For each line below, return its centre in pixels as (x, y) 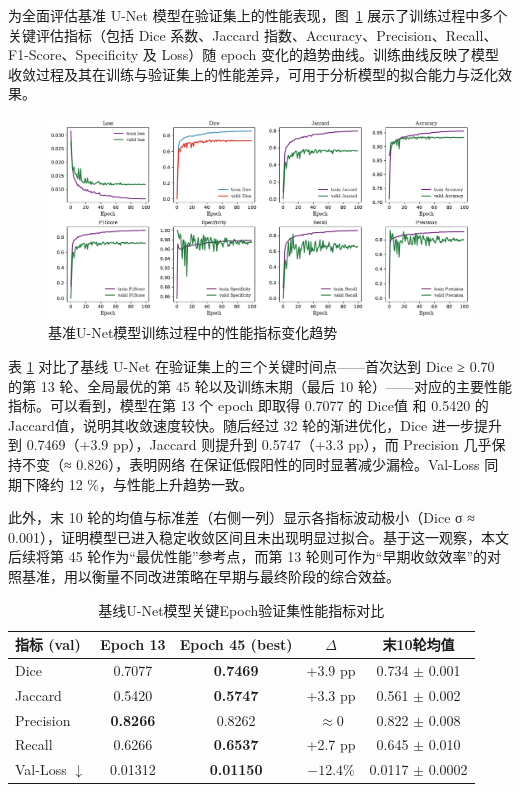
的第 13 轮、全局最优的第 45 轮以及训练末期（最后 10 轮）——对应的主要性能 (260, 385)
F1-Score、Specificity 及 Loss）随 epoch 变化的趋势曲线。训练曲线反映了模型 (253, 54)
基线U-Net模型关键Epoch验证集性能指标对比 (241, 609)
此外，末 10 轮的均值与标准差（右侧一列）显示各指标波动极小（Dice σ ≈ (241, 517)
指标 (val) (48, 644)
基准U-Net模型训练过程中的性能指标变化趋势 (193, 332)
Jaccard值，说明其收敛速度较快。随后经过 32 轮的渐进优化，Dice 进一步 (241, 424)
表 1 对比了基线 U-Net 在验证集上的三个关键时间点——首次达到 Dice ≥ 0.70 (251, 365)
